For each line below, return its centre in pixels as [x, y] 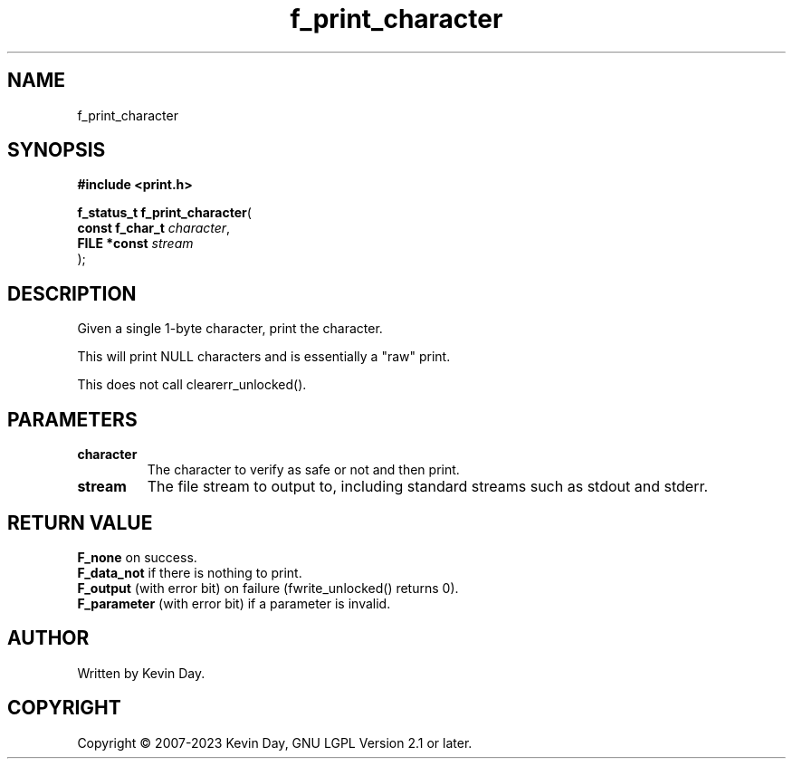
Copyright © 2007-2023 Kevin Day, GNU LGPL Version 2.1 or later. [275, 742]
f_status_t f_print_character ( [164, 213]
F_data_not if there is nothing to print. [190, 572]
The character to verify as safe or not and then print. [303, 470]
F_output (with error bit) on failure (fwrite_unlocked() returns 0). [268, 588]
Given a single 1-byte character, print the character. [230, 329]
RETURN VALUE [80, 522]
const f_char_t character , [154, 228]
